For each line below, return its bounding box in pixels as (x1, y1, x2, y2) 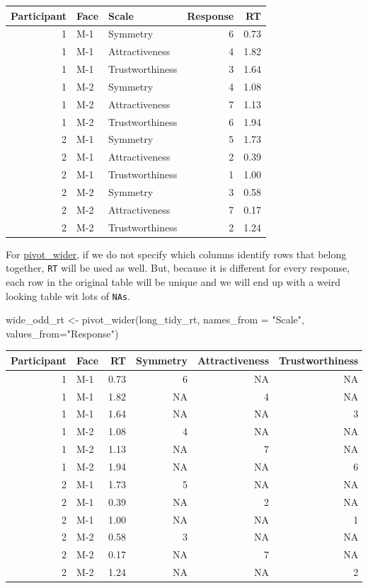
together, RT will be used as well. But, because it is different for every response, (6, 260, 350, 275)
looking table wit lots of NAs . (6, 288, 130, 303)
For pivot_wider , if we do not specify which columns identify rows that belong (6, 246, 347, 261)
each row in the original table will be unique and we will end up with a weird (6, 274, 341, 289)
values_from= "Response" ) (6, 325, 119, 340)
